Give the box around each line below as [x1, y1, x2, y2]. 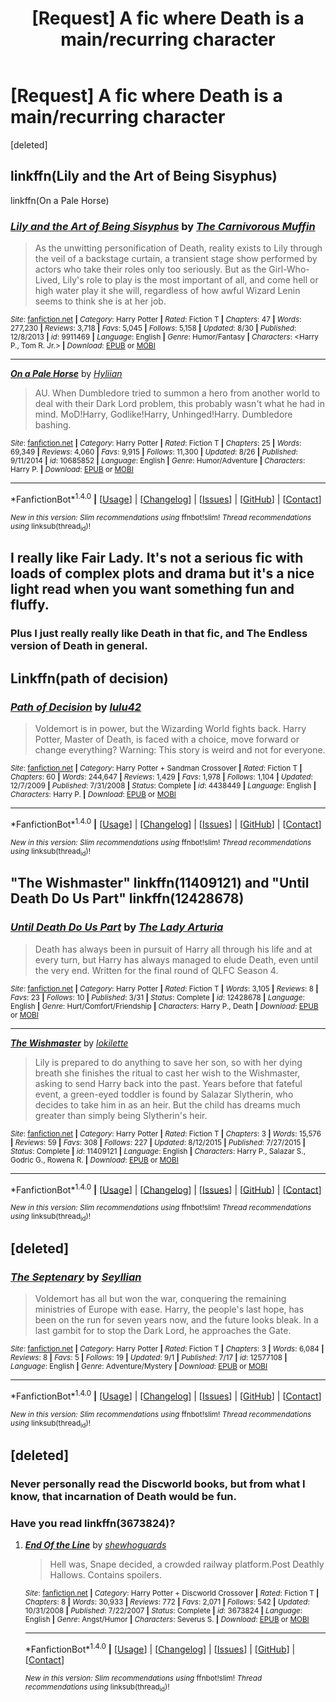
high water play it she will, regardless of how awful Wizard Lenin [34, 285, 301, 297]
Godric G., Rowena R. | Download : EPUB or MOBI [10, 1155, 179, 1165]
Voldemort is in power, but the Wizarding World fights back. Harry [34, 723, 307, 735]
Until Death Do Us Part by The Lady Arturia [10, 920, 224, 934]
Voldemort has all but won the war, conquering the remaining [34, 1293, 287, 1305]
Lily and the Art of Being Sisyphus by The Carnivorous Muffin [10, 219, 316, 233]
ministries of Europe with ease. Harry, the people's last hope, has [34, 1303, 305, 1316]
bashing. [34, 419, 72, 431]
